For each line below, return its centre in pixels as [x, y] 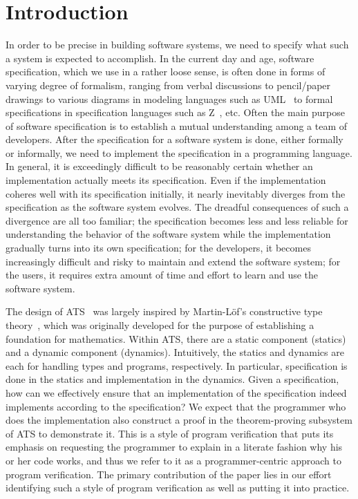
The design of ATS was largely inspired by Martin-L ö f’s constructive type [164, 311]
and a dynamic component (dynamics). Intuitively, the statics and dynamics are [175, 352]
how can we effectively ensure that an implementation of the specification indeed [176, 392]
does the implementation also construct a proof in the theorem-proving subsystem [179, 420]
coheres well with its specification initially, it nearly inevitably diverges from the [176, 193]
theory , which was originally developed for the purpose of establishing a [160, 325]
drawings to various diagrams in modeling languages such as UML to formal [169, 98]
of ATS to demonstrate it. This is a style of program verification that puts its [170, 433]
